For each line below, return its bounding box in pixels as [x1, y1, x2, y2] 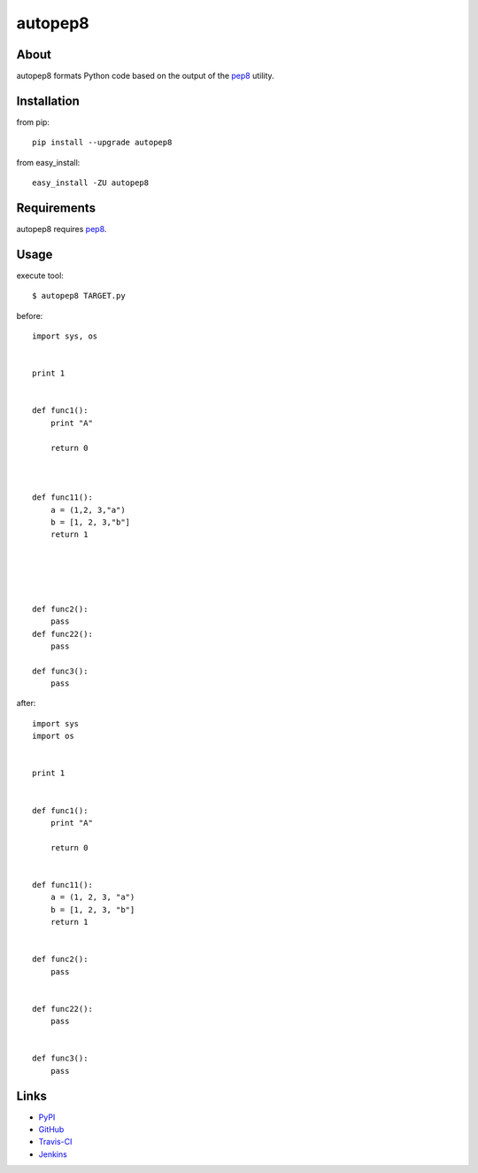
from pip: [16, 116, 50, 128]
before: [16, 310, 43, 321]
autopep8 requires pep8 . [16, 224, 107, 235]
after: [16, 698, 36, 709]
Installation [16, 93, 80, 108]
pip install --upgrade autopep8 [32, 137, 173, 148]
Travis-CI [38, 1137, 73, 1147]
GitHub [38, 1124, 65, 1135]
